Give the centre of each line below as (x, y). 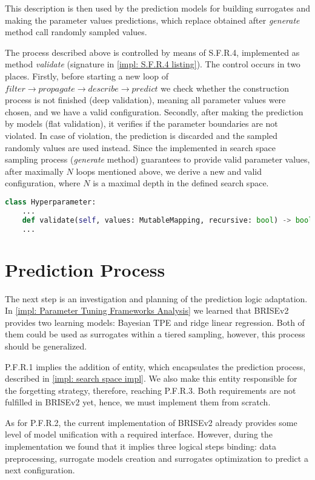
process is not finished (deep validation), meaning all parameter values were (145, 100)
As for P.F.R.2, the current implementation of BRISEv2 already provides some (151, 422)
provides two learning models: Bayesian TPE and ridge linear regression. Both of (155, 322)
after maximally (34, 171)
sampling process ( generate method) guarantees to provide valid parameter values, (157, 159)
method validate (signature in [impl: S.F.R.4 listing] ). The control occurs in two (153, 64)
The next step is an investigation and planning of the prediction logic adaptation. (156, 298)
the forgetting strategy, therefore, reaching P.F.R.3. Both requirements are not (151, 390)
